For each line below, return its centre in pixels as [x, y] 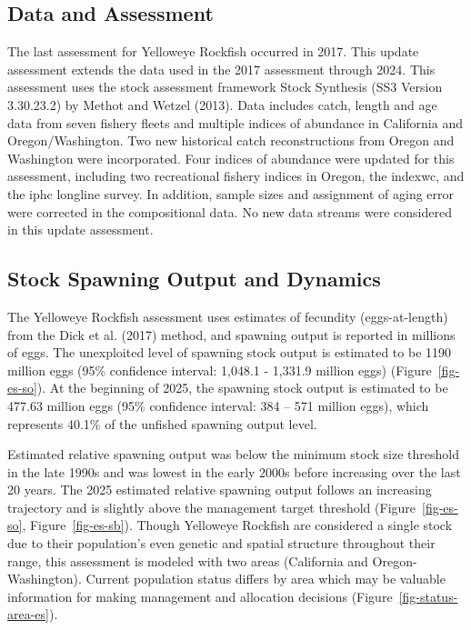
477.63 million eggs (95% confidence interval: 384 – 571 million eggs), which [218, 405]
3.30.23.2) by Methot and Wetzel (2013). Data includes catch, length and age [222, 104]
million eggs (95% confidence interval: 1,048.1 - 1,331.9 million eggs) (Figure [220, 370]
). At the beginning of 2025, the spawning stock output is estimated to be [242, 388]
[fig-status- [428, 596]
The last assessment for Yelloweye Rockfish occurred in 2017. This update [213, 51]
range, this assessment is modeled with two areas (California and [188, 560]
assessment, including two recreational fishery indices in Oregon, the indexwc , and [236, 176]
